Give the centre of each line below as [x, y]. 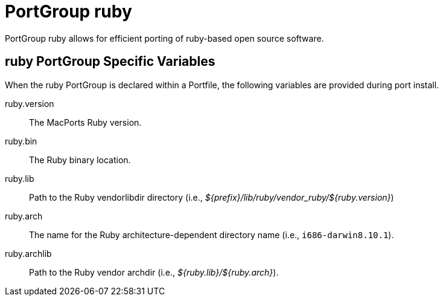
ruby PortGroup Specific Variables [110, 62]
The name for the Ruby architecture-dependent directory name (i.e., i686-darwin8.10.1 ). [212, 235]
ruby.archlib [28, 253]
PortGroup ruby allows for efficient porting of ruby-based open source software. [164, 38]
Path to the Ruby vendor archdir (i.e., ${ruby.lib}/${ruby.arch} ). [154, 272]
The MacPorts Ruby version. [85, 122]
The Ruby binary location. [80, 160]
